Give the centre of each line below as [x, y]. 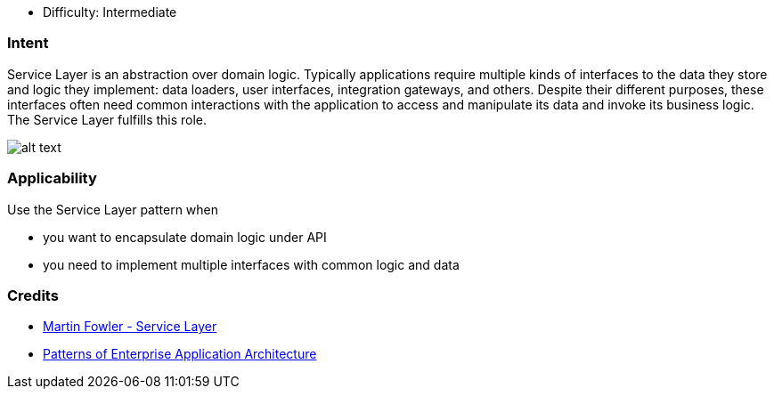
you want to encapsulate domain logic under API [185, 237]
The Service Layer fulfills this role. [107, 119]
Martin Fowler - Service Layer [130, 327]
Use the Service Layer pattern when [113, 209]
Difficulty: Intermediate [110, 12]
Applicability [52, 178]
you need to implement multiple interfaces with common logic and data [251, 264]
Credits [33, 295]
